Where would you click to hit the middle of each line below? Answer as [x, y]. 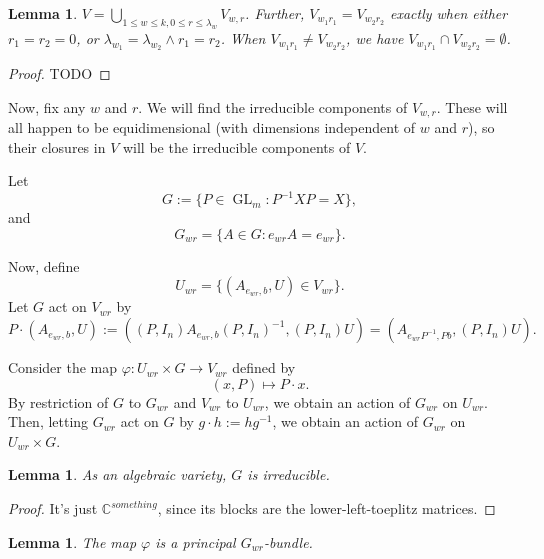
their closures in [57, 146]
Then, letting [48, 421]
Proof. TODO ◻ [59, 72]
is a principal [195, 541]
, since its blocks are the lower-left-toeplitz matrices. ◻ [326, 508]
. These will [472, 106]
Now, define [44, 265]
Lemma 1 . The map [72, 541]
